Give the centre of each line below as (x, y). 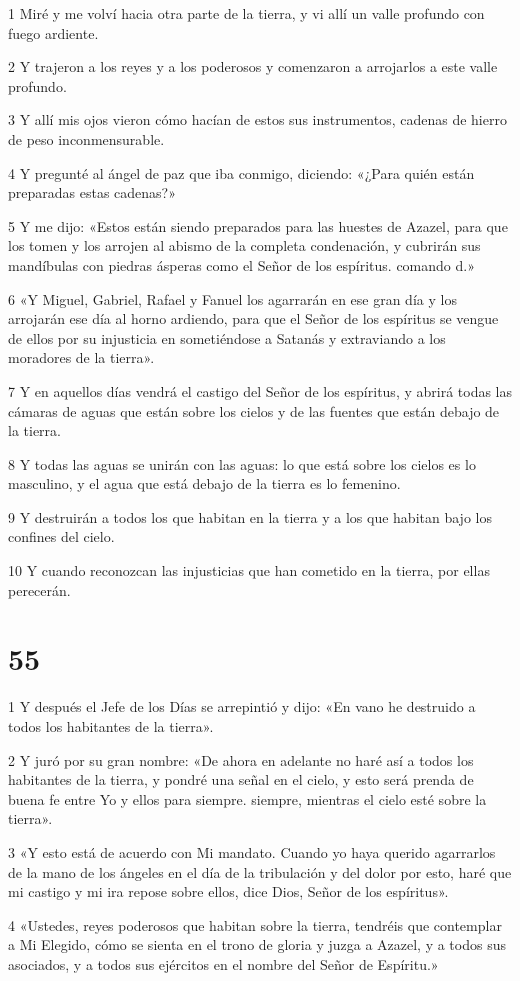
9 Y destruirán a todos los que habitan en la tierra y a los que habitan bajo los (250, 516)
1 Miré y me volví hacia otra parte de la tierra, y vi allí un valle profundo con (246, 13)
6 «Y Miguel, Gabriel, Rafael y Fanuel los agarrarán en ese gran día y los (232, 298)
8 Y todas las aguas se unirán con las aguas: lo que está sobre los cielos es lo (242, 463)
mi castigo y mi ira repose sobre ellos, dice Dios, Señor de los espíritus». (228, 891)
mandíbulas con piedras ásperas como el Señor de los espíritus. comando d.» (241, 264)
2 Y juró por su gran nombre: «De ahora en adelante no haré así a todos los (241, 759)
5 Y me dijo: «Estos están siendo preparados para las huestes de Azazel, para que (258, 225)
